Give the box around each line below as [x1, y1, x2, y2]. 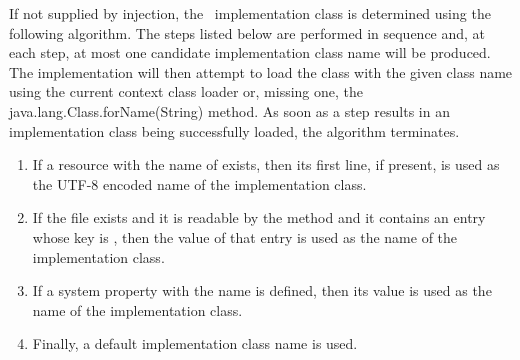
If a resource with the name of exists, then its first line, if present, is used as [32, 154, 500, 175]
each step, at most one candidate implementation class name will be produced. [9, 42, 491, 63]
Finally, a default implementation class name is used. [32, 333, 358, 354]
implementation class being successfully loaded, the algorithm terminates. [9, 120, 460, 141]
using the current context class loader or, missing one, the [9, 81, 364, 102]
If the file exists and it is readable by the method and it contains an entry [32, 207, 486, 228]
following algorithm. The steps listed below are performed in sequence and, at [9, 22, 486, 43]
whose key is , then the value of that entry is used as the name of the [32, 226, 458, 247]
